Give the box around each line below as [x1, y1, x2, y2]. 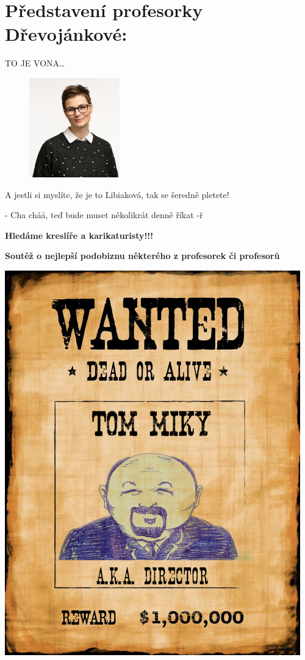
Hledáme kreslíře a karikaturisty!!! [5, 229, 154, 241]
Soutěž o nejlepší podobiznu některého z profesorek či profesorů [5, 249, 280, 262]
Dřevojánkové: [5, 21, 127, 46]
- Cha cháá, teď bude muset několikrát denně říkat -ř [5, 208, 203, 221]
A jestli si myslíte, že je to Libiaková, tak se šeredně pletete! [5, 188, 229, 200]
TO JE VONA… [5, 57, 65, 69]
